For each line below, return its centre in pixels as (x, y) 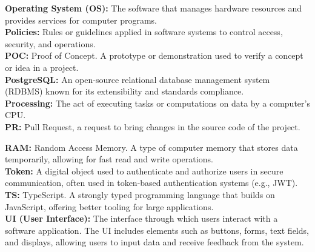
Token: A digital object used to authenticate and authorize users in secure (144, 171)
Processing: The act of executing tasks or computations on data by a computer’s (157, 103)
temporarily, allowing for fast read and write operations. (109, 159)
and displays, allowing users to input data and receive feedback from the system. (154, 242)
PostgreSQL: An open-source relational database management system (138, 79)
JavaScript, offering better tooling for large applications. (109, 206)
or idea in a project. (42, 67)
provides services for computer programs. (81, 20)
